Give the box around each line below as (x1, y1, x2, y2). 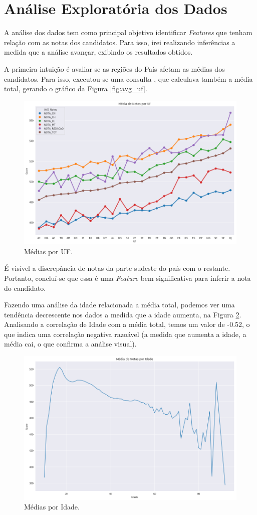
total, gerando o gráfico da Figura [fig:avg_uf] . (4, 83, 147, 94)
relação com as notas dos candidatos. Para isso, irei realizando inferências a (4, 37, 235, 47)
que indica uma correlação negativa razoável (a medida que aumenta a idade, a (4, 328, 246, 339)
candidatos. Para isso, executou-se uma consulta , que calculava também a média (4, 73, 253, 84)
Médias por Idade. (24, 501, 80, 512)
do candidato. (4, 282, 46, 293)
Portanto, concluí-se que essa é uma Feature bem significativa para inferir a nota (4, 272, 251, 283)
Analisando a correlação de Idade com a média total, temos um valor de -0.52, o (4, 319, 250, 329)
